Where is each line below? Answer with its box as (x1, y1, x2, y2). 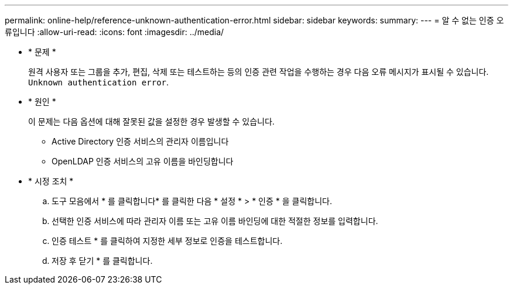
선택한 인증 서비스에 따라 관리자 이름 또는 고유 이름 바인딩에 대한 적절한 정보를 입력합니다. (52, 216, 378, 226)
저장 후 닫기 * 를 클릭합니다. (52, 256, 153, 266)
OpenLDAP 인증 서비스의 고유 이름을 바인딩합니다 (52, 156, 234, 166)
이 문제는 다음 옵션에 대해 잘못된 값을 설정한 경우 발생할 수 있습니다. (28, 116, 275, 126)
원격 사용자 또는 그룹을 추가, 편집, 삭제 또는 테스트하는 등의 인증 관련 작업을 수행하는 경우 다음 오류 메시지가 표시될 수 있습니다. (28, 67, 489, 77)
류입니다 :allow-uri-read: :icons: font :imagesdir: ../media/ (5, 27, 224, 37)
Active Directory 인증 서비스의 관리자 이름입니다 (52, 136, 229, 146)
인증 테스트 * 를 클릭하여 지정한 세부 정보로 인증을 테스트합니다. (52, 236, 283, 246)
